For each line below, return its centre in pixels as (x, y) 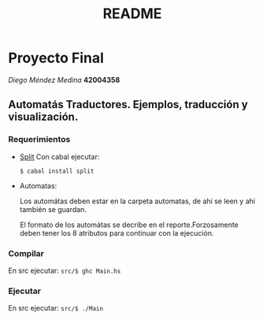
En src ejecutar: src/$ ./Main (56, 308)
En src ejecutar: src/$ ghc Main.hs (65, 270)
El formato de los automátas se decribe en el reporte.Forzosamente (129, 225)
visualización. (43, 117)
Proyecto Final (56, 58)
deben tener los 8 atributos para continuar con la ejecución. (117, 233)
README (132, 14)
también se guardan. (53, 209)
